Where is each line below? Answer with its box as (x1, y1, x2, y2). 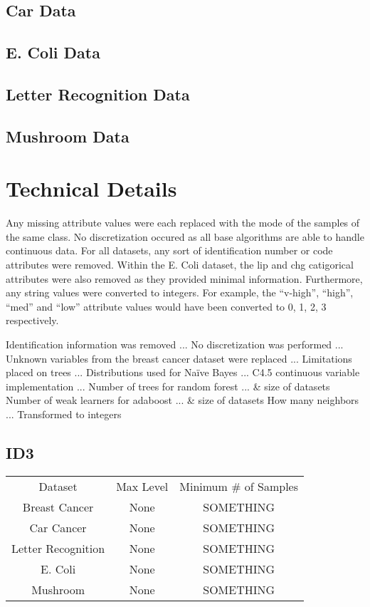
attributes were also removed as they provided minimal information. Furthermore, (6, 271, 363, 286)
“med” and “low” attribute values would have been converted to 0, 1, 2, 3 (6, 299, 327, 313)
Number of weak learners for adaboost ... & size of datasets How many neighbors (6, 393, 359, 408)
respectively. (6, 313, 59, 328)
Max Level (116, 477, 169, 494)
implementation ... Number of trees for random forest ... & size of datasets (6, 378, 330, 393)
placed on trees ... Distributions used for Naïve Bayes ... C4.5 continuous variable (6, 365, 360, 380)
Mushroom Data (6, 125, 129, 147)
